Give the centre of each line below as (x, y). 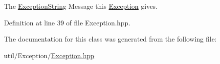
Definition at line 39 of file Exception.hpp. (67, 22)
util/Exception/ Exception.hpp (49, 55)
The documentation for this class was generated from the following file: (110, 39)
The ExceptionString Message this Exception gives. (81, 6)
